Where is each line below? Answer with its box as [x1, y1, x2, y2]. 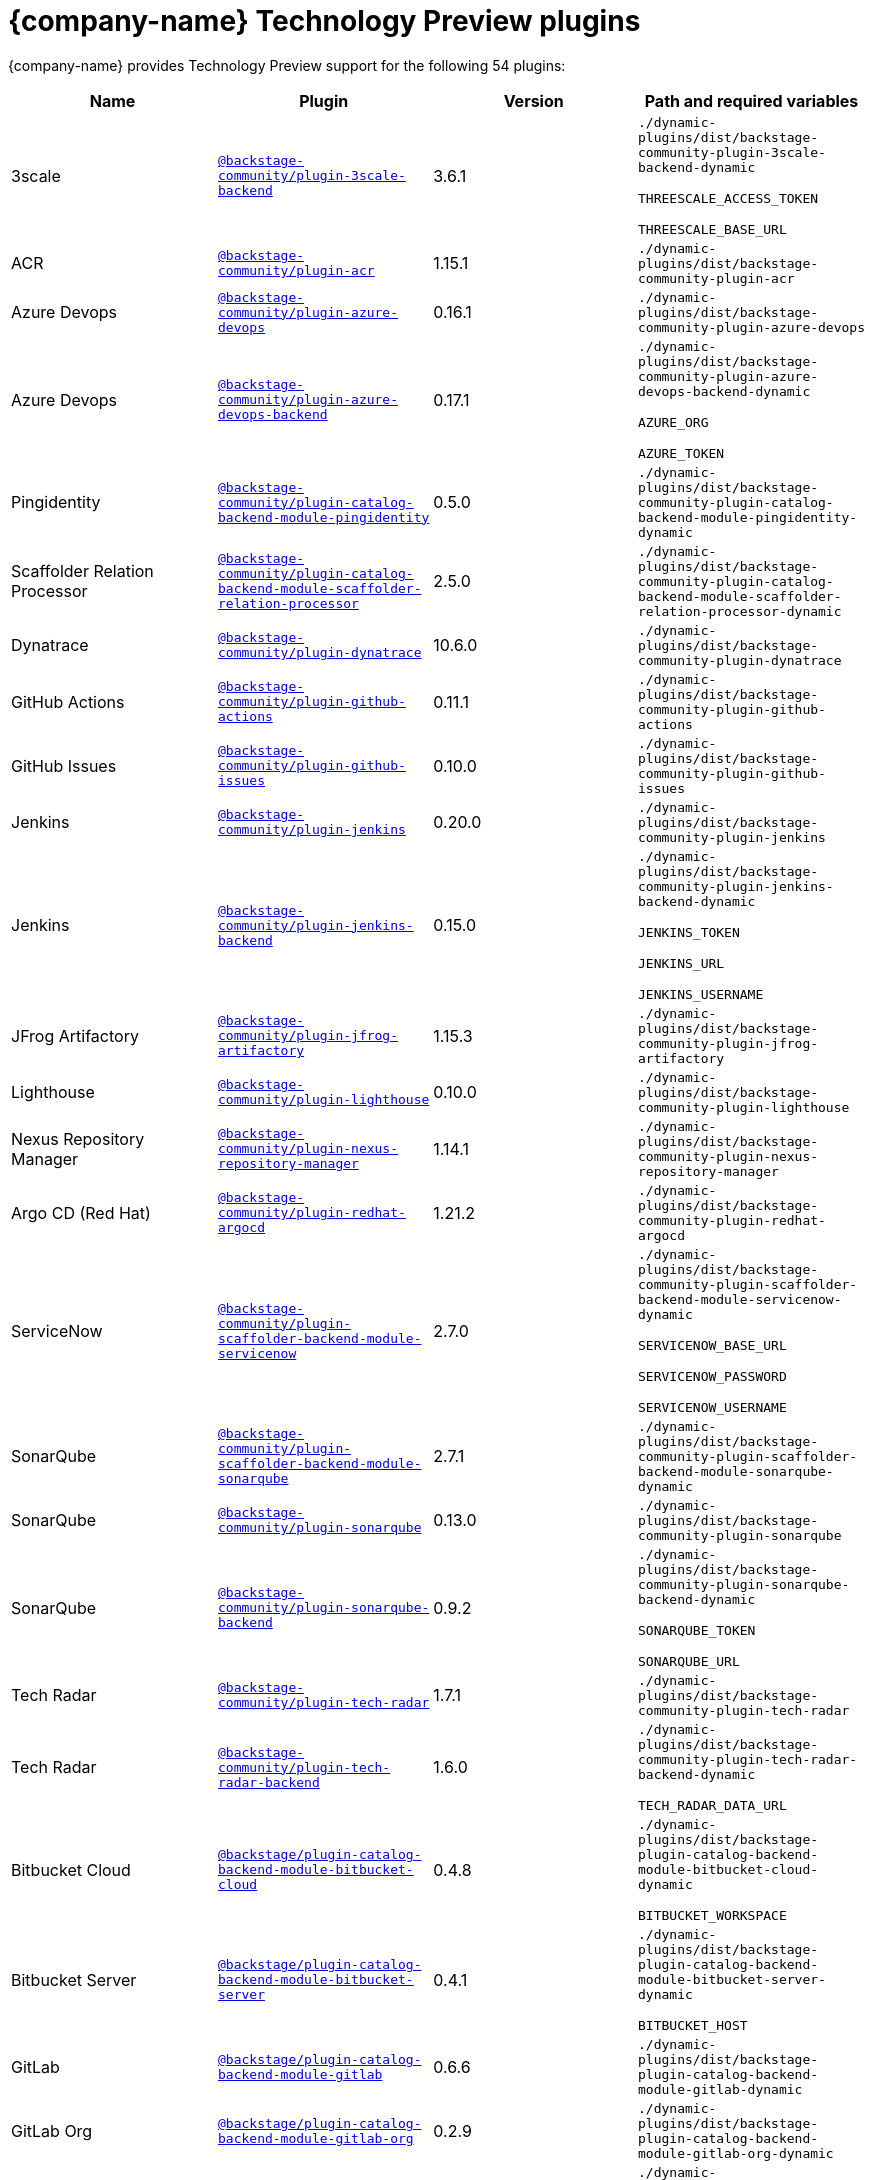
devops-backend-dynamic [638, 383, 811, 399]
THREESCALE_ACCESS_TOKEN [638, 190, 819, 206]
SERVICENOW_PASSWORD [638, 1368, 787, 1384]
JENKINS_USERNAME [638, 986, 764, 1002]
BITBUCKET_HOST [638, 2017, 748, 2033]
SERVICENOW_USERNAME [638, 1399, 787, 1415]
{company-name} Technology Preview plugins [8, 4, 641, 38]
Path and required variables [644, 90, 859, 111]
